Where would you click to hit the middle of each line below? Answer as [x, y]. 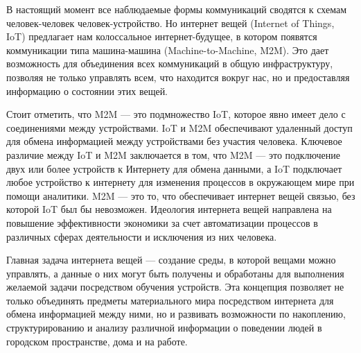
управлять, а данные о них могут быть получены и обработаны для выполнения [175, 273]
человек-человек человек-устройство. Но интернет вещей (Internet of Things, [170, 23]
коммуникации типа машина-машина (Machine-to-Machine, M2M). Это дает [168, 50]
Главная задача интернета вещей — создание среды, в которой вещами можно [171, 260]
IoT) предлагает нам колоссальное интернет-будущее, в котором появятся [162, 36]
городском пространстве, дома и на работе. [97, 341]
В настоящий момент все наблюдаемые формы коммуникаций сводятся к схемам [177, 9]
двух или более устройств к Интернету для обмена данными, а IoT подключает [174, 168]
